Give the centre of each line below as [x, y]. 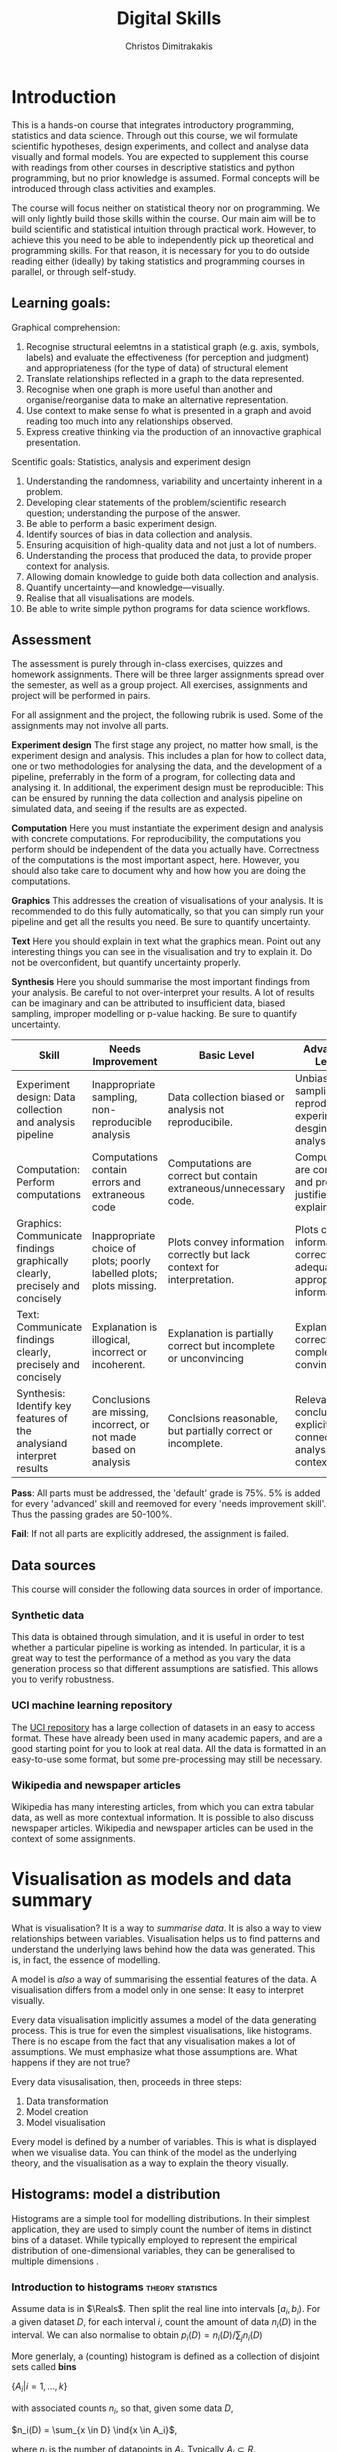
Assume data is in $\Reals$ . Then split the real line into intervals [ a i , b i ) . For [166, 2310]
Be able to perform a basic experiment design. [121, 523]
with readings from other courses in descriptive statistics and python [153, 167]
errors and [116, 1182]
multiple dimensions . [55, 2261]
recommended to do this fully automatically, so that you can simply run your [167, 911]
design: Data [46, 1097]
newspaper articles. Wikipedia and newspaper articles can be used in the [162, 1828]
